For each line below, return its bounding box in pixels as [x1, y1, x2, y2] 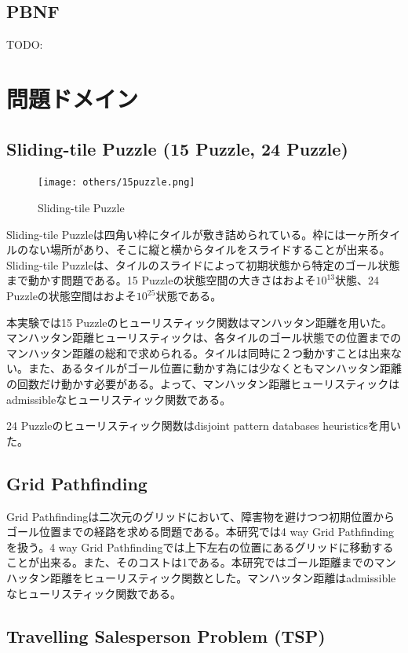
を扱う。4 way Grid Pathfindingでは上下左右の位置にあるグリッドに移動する [6, 538, 394, 555]
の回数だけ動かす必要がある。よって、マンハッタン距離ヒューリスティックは [6, 375, 400, 391]
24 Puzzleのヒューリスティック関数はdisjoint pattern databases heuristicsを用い [6, 417, 402, 434]
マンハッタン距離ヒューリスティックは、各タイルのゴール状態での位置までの [6, 329, 402, 346]
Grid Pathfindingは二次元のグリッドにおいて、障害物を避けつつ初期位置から [6, 508, 395, 524]
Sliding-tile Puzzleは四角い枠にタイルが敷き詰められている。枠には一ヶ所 [6, 226, 379, 242]
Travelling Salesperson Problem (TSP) [6, 623, 326, 647]
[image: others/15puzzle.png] [38, 177, 195, 189]
